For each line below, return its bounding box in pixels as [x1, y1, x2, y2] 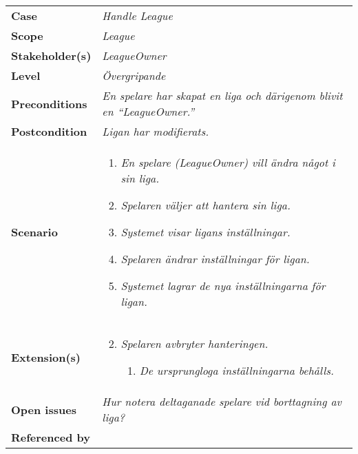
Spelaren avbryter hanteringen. [120, 336, 268, 351]
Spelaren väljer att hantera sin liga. [120, 197, 291, 213]
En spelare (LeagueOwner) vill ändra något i [120, 154, 335, 170]
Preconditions [11, 95, 87, 112]
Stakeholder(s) [11, 48, 92, 63]
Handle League [102, 8, 173, 23]
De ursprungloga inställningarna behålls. [139, 362, 334, 378]
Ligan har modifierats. [102, 123, 209, 139]
